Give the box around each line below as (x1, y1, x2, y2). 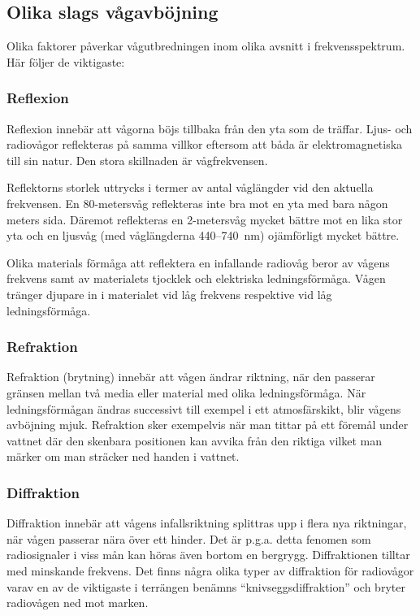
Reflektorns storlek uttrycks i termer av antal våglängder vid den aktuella (6, 179, 374, 196)
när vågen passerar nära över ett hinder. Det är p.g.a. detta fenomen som (6, 530, 371, 547)
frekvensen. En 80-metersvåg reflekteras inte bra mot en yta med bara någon (6, 194, 388, 211)
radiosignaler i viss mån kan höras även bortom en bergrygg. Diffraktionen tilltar (6, 546, 410, 563)
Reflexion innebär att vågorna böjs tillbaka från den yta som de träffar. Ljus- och (6, 119, 413, 137)
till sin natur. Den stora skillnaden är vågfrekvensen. (6, 151, 268, 168)
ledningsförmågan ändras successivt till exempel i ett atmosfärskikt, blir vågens (6, 400, 401, 417)
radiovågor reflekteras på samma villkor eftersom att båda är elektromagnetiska (6, 136, 403, 153)
